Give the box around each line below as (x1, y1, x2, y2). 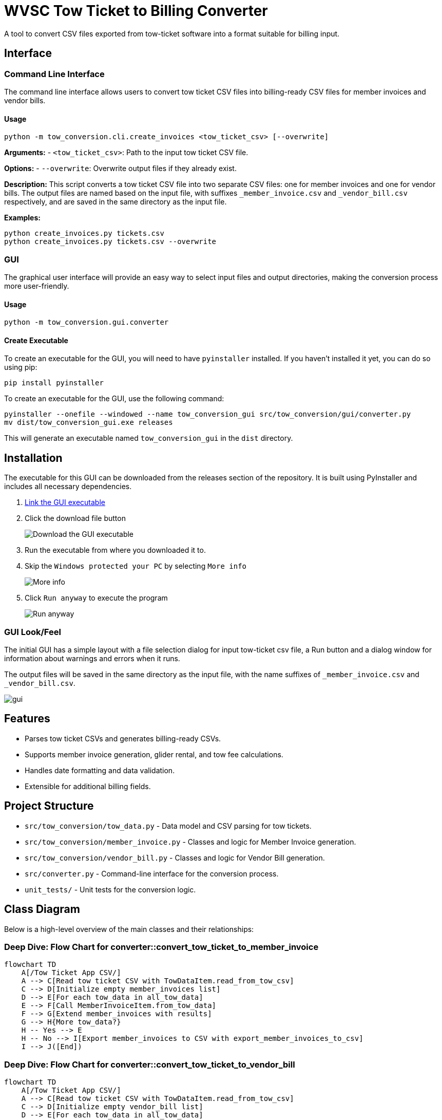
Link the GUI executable (25, 498, 105, 507)
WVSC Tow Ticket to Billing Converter (4, 2, 268, 20)
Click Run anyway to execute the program (25, 593, 168, 603)
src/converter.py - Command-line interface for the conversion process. (25, 869, 279, 878)
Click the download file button (25, 514, 126, 523)
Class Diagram (4, 903, 80, 916)
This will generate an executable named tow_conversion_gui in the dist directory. (4, 434, 293, 443)
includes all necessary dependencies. (4, 482, 132, 491)
